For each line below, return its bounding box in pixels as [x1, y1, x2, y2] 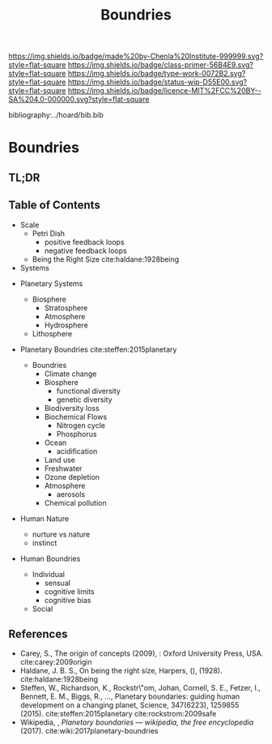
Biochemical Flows [44, 412, 108, 421]
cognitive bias [44, 595, 91, 605]
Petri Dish [32, 229, 66, 238]
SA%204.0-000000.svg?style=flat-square [8, 95, 150, 105]
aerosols [56, 489, 86, 499]
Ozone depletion [44, 472, 100, 481]
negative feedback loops [44, 246, 127, 255]
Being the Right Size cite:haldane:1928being [32, 254, 180, 264]
